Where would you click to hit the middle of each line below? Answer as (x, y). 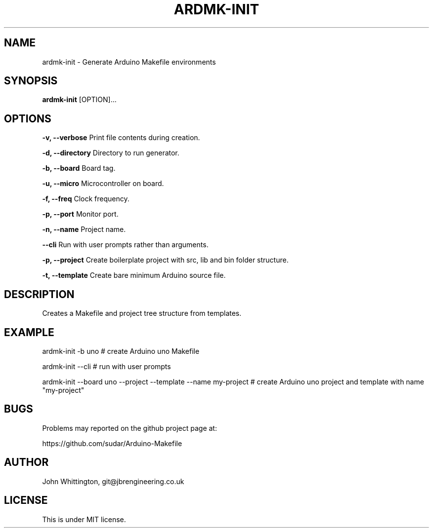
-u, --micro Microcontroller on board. (103, 184)
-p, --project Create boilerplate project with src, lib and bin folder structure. (165, 260)
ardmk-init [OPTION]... (79, 100)
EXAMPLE (29, 332)
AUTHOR (26, 462)
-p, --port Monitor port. (80, 214)
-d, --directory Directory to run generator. (111, 153)
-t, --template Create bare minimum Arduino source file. (134, 275)
